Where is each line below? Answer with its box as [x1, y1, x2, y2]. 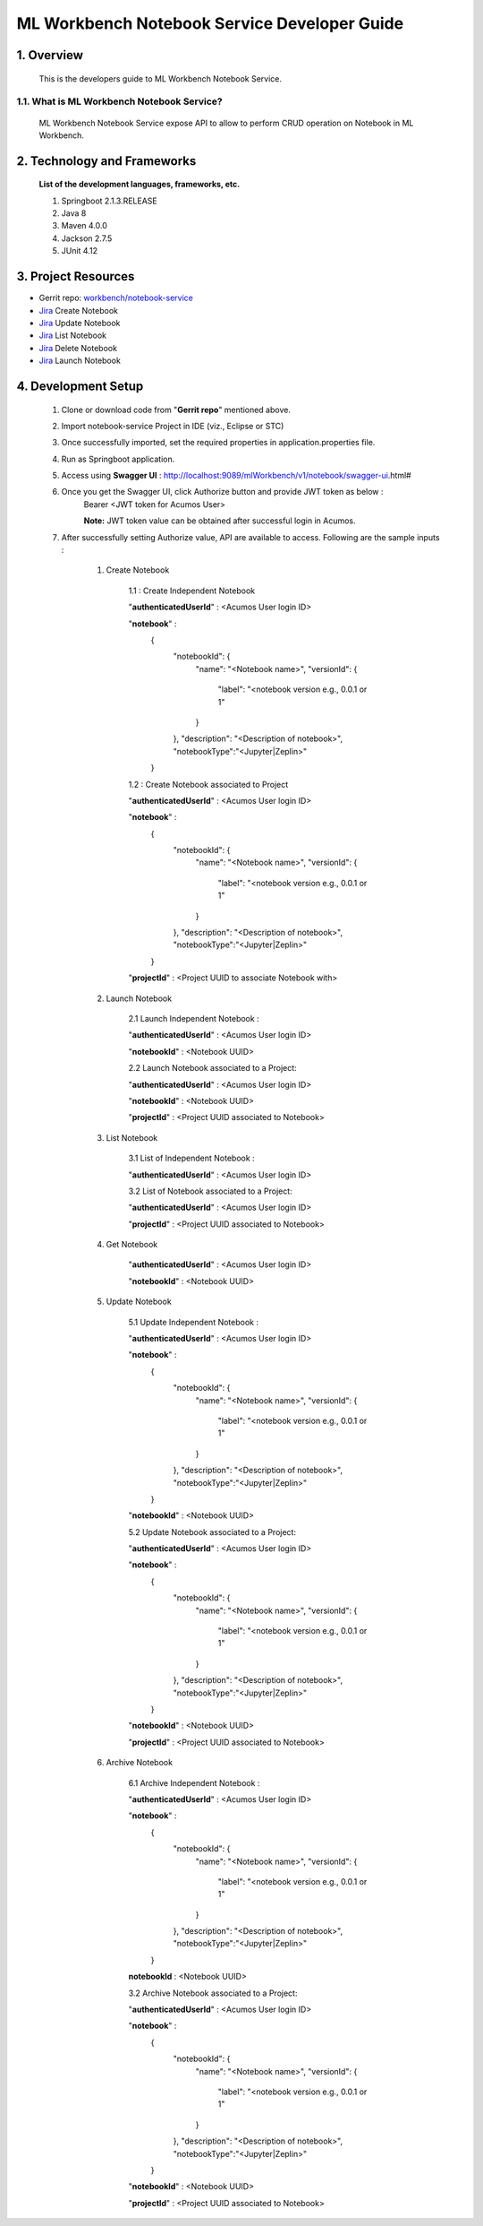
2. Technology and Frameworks [16, 153, 197, 168]
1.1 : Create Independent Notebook [128, 585, 255, 596]
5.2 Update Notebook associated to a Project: [128, 1526, 297, 1537]
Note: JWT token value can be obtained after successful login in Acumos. [83, 515, 357, 526]
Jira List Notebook [38, 330, 107, 341]
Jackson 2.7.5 [61, 233, 113, 244]
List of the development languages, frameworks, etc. [38, 179, 241, 190]
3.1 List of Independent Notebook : [128, 1152, 255, 1164]
